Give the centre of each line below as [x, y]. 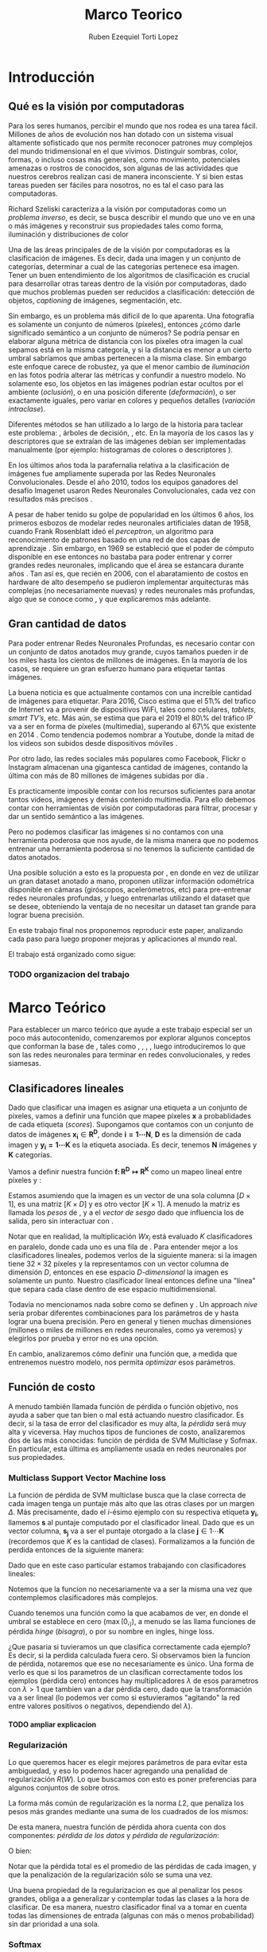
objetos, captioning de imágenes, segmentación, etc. [95, 300]
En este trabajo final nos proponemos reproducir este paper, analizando [126, 930]
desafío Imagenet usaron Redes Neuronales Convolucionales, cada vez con [132, 490]
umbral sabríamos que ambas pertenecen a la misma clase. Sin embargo [128, 358]
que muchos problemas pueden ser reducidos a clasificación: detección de [132, 291]
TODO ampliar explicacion [52, 1724]
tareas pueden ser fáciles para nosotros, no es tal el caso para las [116, 185]
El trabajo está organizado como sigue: [72, 954]
